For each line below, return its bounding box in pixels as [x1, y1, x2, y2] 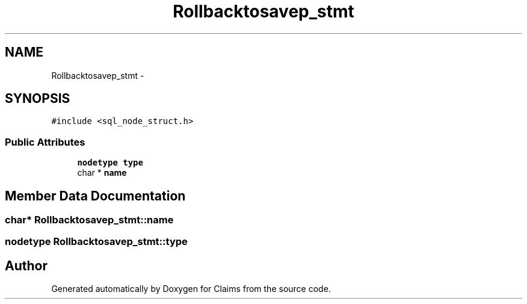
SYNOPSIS [5, 91, 70, 107]
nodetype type [77, 158, 143, 168]
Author [5, 258, 48, 273]
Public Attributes [5, 135, 85, 148]
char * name [77, 167, 127, 178]
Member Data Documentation [5, 188, 186, 203]
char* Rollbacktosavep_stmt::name [5, 214, 174, 226]
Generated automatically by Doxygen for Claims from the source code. [51, 284, 331, 294]
